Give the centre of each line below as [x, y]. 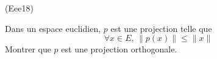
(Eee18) [19, 8]
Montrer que [28, 49]
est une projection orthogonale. [119, 49]
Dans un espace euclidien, [53, 28]
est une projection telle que [161, 28]
